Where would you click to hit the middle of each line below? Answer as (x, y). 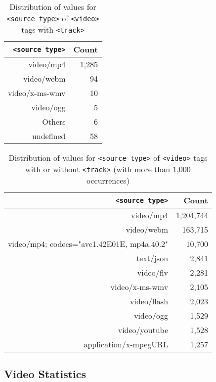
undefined (49, 136)
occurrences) (108, 180)
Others (54, 121)
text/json (152, 258)
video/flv (153, 272)
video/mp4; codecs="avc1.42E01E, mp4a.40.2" (88, 244)
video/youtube (143, 330)
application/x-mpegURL (126, 344)
